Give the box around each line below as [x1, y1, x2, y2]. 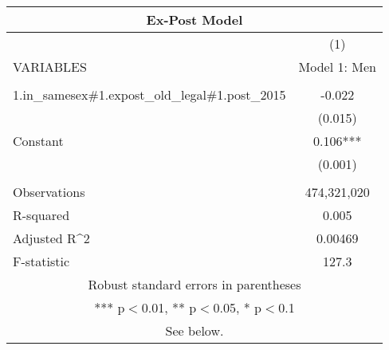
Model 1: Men [298, 57, 376, 76]
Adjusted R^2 [13, 229, 90, 247]
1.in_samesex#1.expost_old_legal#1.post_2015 [13, 85, 286, 104]
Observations [13, 183, 85, 201]
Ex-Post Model [146, 10, 243, 29]
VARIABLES [13, 57, 87, 76]
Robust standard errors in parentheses [88, 275, 301, 293]
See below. [165, 321, 224, 340]
